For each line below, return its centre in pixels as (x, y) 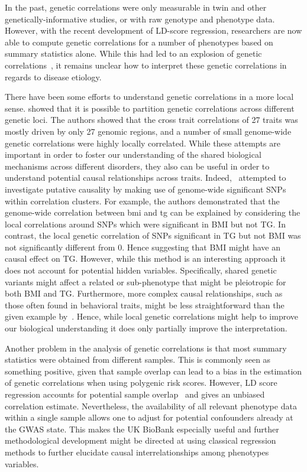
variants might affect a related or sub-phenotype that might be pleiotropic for (146, 281)
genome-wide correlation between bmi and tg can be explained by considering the (153, 212)
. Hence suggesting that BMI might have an (201, 247)
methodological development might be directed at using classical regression (140, 440)
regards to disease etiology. (53, 77)
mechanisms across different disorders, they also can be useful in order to (137, 166)
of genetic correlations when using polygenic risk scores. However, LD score (141, 383)
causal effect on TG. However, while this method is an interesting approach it (146, 258)
